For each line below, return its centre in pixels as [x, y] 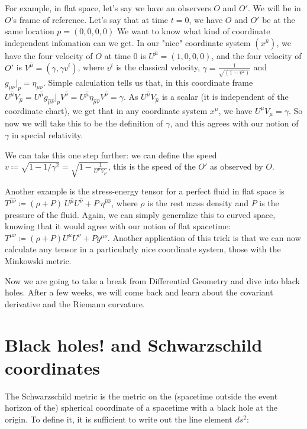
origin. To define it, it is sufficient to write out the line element [119, 419]
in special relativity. [47, 134]
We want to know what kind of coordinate [193, 31]
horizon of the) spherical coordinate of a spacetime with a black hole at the [141, 407]
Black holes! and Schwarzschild [134, 344]
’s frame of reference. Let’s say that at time [90, 19]
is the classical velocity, [158, 67]
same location [30, 31]
